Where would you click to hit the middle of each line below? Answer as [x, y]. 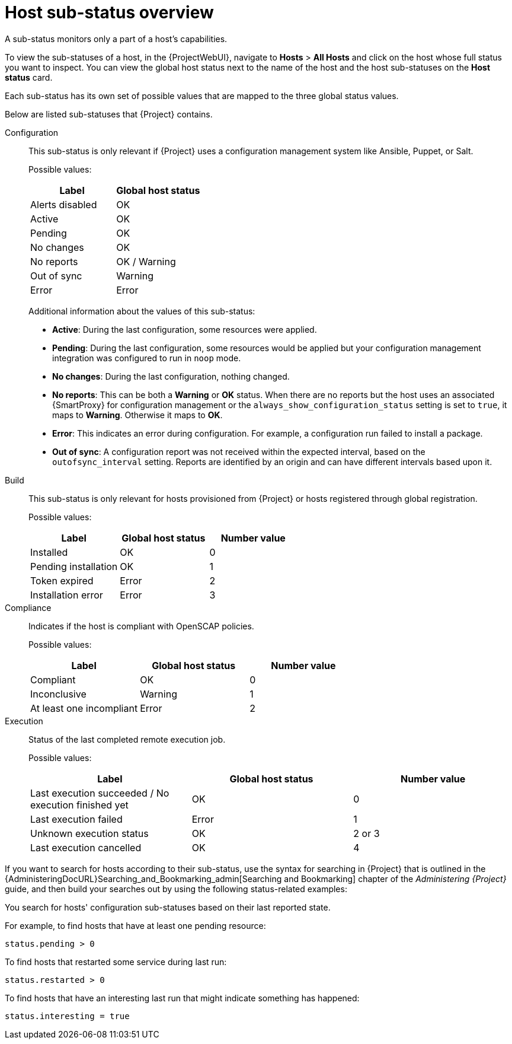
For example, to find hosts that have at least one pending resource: [135, 925]
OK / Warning [146, 261]
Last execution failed [76, 819]
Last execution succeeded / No [100, 793]
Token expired [62, 580]
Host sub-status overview [109, 12]
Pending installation [74, 566]
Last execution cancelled [86, 847]
